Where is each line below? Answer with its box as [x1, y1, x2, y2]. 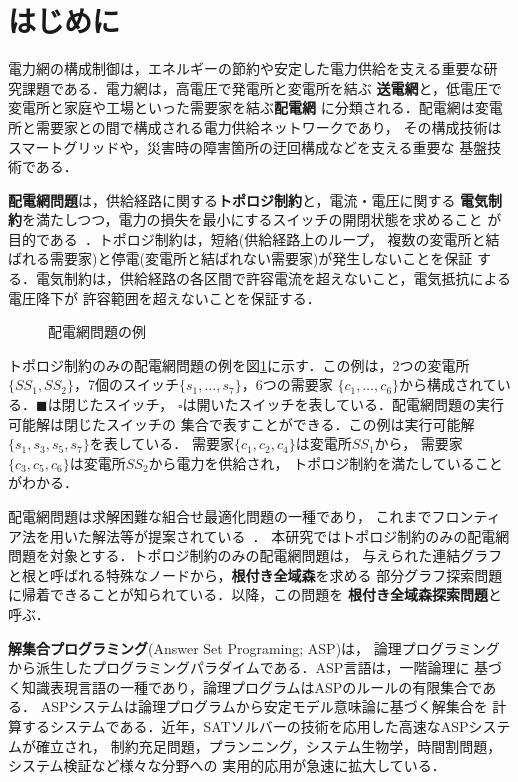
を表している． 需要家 [89, 433, 235, 454]
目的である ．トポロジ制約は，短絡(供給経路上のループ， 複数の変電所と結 [8, 228, 500, 249]
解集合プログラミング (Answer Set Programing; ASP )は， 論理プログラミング [8, 637, 500, 658]
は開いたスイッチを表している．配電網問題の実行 [182, 394, 505, 415]
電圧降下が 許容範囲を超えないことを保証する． [8, 287, 321, 308]
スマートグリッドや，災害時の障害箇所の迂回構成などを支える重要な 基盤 [8, 136, 488, 157]
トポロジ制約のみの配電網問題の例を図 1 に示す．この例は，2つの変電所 [8, 354, 470, 375]
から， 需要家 [374, 433, 463, 454]
